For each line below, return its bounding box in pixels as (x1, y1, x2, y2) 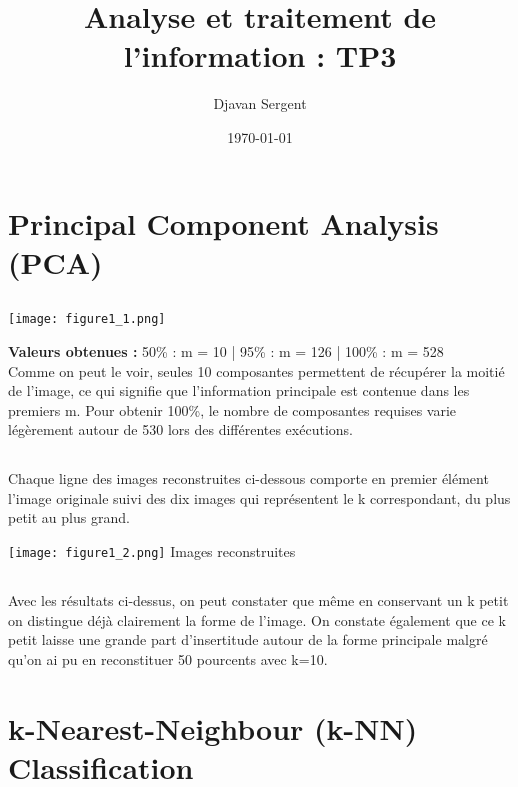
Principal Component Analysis (8, 202, 439, 243)
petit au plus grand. (8, 507, 130, 528)
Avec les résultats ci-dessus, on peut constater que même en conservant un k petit (8, 590, 509, 611)
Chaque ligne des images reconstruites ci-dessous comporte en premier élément (8, 468, 489, 489)
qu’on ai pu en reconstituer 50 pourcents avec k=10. (8, 648, 328, 669)
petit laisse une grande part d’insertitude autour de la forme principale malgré (8, 629, 488, 650)
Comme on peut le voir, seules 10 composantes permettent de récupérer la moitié (8, 360, 505, 381)
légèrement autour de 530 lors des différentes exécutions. (8, 419, 353, 440)
